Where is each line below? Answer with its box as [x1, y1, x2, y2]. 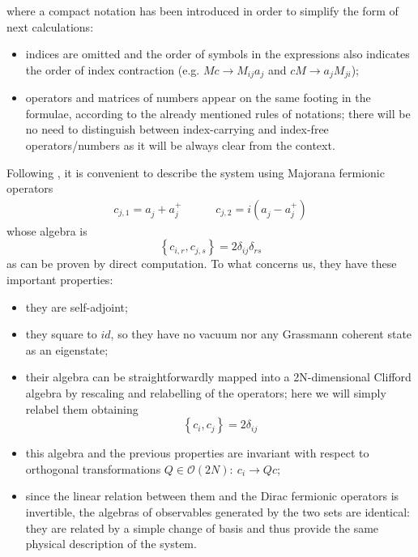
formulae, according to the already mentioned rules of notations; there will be [25, 104, 411, 121]
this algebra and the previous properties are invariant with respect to [25, 444, 369, 461]
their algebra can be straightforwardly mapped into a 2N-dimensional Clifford [25, 368, 412, 385]
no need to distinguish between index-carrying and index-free [25, 121, 329, 138]
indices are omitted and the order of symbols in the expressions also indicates [25, 45, 410, 62]
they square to [25, 325, 97, 342]
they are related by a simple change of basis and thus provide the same [25, 519, 379, 536]
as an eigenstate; [25, 341, 109, 358]
